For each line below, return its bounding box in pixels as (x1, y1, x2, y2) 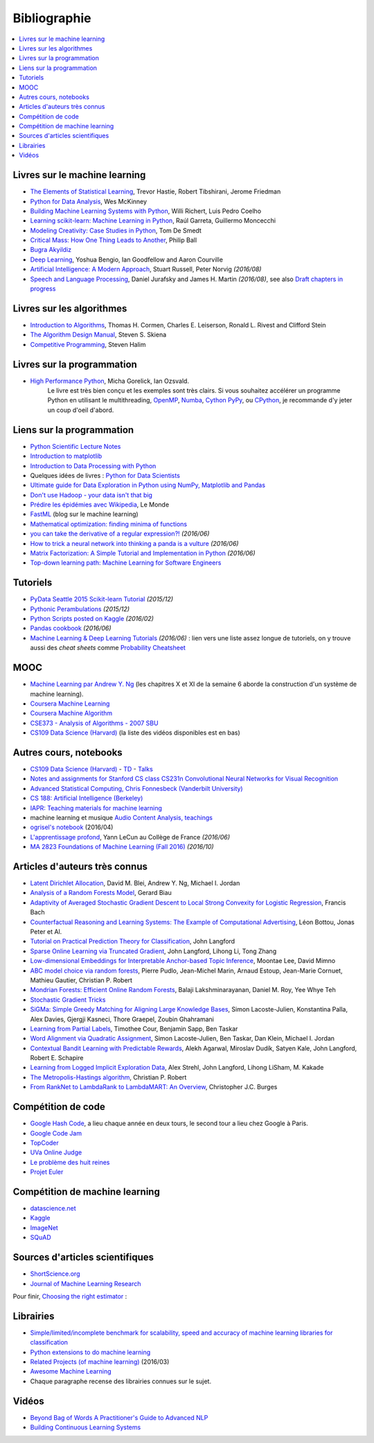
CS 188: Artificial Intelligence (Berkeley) (30, 794, 143, 803)
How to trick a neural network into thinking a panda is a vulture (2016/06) (30, 539, 239, 547)
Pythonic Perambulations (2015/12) (30, 604, 130, 613)
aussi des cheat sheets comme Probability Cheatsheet (30, 644, 186, 652)
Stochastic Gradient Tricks (30, 996, 106, 1004)
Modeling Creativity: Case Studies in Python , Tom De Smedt (30, 226, 202, 234)
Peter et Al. (30, 928, 62, 936)
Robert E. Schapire (30, 1054, 84, 1062)
